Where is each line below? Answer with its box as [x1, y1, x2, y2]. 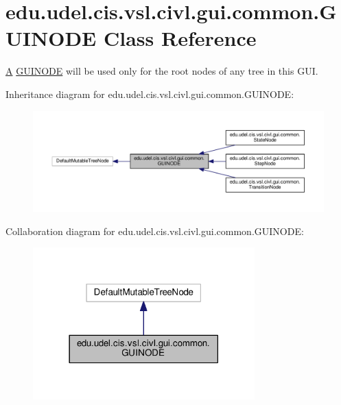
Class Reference [103, 24, 257, 52]
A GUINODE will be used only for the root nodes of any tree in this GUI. [5, 64, 318, 78]
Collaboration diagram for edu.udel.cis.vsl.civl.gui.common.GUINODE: [5, 223, 304, 238]
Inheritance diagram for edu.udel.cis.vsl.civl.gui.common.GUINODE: [5, 86, 294, 101]
